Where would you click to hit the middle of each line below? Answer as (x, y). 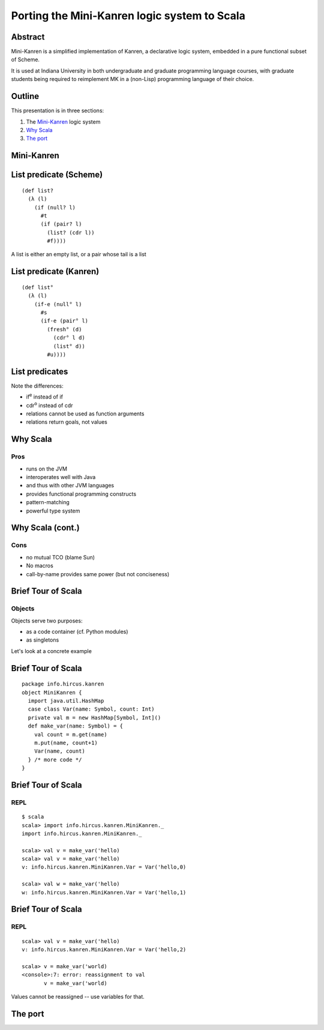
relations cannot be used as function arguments (85, 414)
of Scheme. (25, 59)
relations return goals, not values (67, 422)
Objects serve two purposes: (47, 621)
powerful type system (53, 511)
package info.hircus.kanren (63, 684)
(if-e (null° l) (58, 304)
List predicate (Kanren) (55, 272)
